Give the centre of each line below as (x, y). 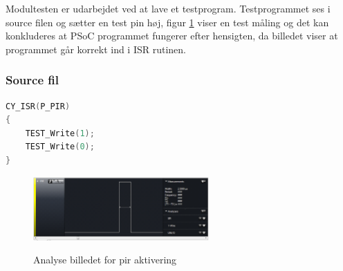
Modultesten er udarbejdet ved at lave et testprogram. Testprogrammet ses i (168, 8)
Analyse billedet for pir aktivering (105, 260)
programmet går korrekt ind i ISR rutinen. (96, 49)
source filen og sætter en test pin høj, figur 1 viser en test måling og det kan (167, 22)
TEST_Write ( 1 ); (60, 133)
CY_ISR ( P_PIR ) (38, 106)
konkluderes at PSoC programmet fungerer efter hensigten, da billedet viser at (172, 36)
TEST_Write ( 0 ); (60, 147)
